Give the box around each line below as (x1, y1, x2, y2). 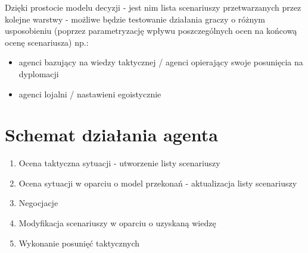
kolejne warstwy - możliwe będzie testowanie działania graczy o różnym (5, 12, 265, 25)
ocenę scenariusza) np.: (5, 36, 89, 48)
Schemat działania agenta (5, 122, 218, 147)
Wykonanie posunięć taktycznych (18, 236, 140, 249)
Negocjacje (18, 197, 58, 209)
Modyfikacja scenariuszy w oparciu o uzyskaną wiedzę (18, 217, 216, 229)
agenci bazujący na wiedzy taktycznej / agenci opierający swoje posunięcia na (18, 56, 303, 68)
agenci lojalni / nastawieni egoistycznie (18, 87, 161, 100)
